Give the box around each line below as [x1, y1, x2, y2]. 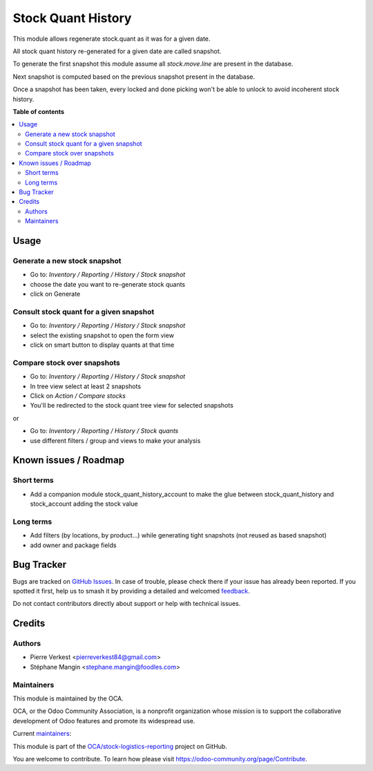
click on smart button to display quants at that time [30, 341, 175, 349]
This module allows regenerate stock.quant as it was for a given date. [12, 35, 211, 43]
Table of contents [12, 107, 65, 115]
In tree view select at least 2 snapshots [30, 382, 142, 390]
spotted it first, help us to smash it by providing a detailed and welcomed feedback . [12, 587, 250, 595]
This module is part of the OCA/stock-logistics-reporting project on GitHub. [12, 742, 227, 750]
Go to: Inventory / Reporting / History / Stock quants [30, 427, 179, 435]
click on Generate [30, 290, 81, 298]
